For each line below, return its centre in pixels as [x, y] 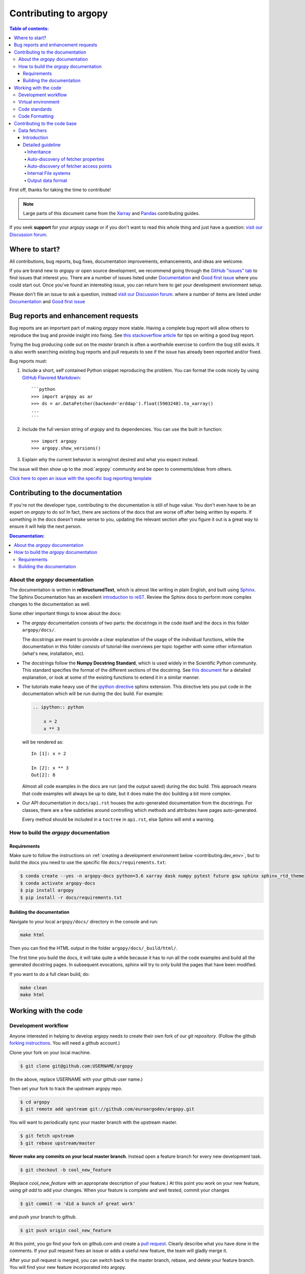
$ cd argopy [35, 1102]
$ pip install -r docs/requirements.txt [71, 897]
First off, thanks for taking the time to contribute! [60, 190]
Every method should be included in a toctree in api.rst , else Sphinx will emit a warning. [118, 819]
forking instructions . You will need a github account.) [65, 1043]
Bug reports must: [28, 361]
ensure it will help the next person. [45, 526]
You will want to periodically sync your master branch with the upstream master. [93, 1122]
